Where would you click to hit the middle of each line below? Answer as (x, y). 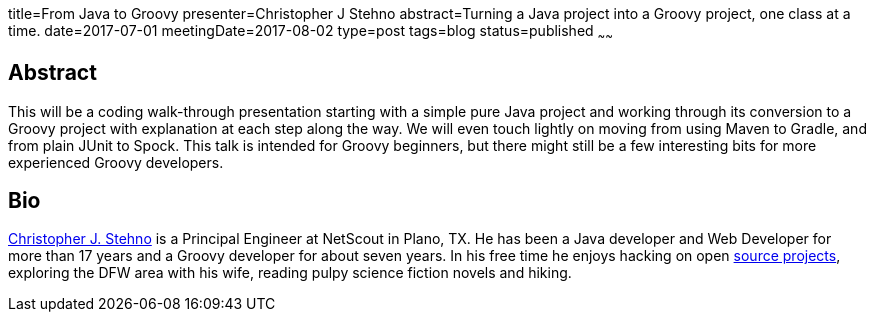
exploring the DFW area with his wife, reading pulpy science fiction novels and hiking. (290, 273)
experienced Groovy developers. (116, 162)
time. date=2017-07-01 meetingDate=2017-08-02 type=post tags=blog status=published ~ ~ (311, 32)
